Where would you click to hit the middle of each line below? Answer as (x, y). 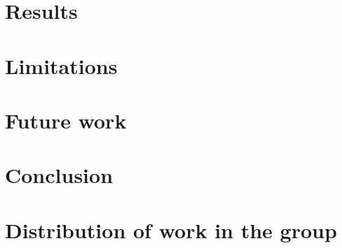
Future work (66, 120)
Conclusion (59, 175)
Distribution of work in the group (171, 229)
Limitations (61, 65)
